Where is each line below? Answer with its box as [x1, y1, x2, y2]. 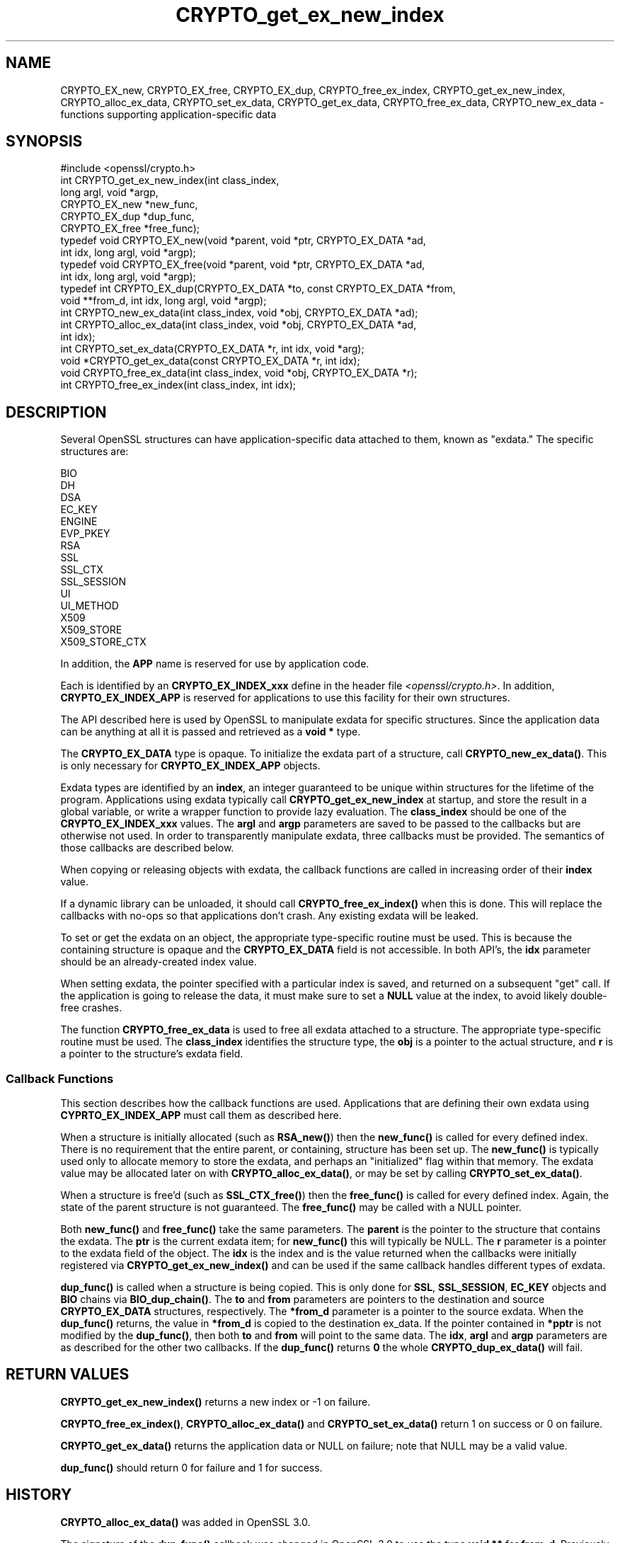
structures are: [60, 445, 129, 458]
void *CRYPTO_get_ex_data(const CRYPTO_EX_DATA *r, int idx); [60, 355, 360, 367]
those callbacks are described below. [60, 842, 234, 854]
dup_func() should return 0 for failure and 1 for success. [60, 1461, 323, 1474]
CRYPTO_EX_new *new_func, [60, 198, 198, 211]
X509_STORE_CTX [60, 636, 147, 648]
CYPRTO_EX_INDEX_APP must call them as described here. [60, 1109, 342, 1122]
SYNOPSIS [6, 132, 83, 151]
